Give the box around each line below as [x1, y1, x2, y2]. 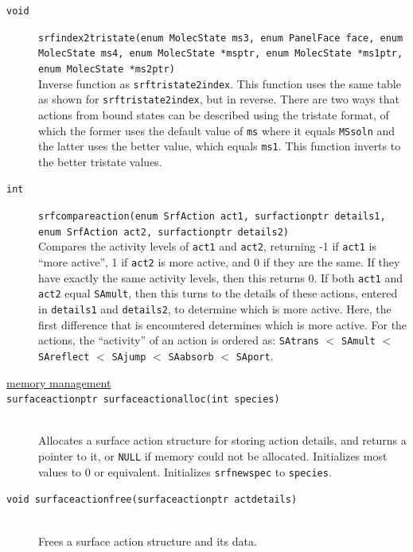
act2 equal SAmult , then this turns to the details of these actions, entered [38, 285, 398, 301]
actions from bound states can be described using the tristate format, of [38, 106, 389, 122]
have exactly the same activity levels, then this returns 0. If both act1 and [38, 269, 403, 286]
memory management [6, 374, 111, 391]
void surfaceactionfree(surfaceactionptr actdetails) [6, 494, 298, 506]
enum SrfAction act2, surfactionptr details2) [38, 226, 289, 238]
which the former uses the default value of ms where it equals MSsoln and [38, 122, 395, 138]
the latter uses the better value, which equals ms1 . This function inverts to [38, 138, 401, 154]
